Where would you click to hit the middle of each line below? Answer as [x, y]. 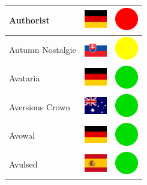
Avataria [25, 78]
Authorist [29, 20]
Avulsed [23, 164]
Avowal [22, 135]
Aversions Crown [40, 106]
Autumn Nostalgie [43, 49]
